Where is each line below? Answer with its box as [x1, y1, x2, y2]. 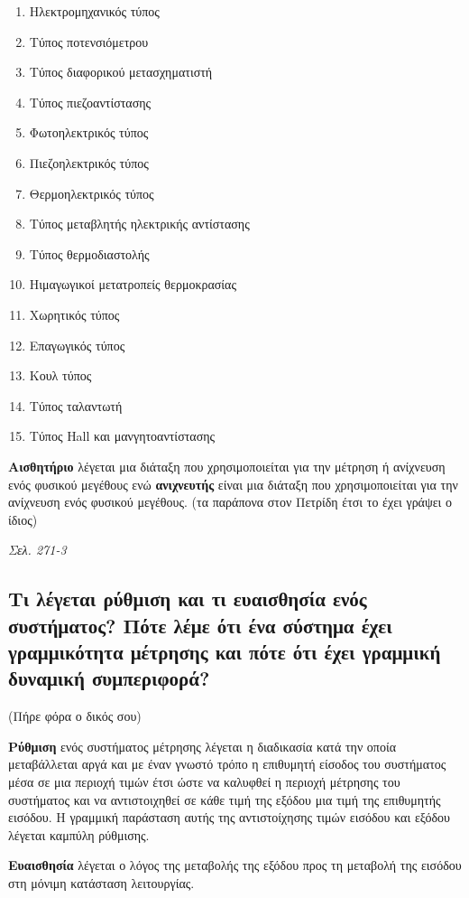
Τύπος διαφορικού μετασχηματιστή [29, 62, 213, 81]
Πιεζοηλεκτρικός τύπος [29, 153, 149, 172]
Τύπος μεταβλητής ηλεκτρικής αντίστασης [29, 214, 250, 233]
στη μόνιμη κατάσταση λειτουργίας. [8, 874, 195, 892]
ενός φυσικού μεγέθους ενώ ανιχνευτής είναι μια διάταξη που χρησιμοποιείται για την [8, 474, 458, 493]
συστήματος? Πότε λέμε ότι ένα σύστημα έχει [8, 611, 392, 639]
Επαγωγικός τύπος [29, 335, 125, 354]
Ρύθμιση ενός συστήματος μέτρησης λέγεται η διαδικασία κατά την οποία [8, 736, 397, 755]
